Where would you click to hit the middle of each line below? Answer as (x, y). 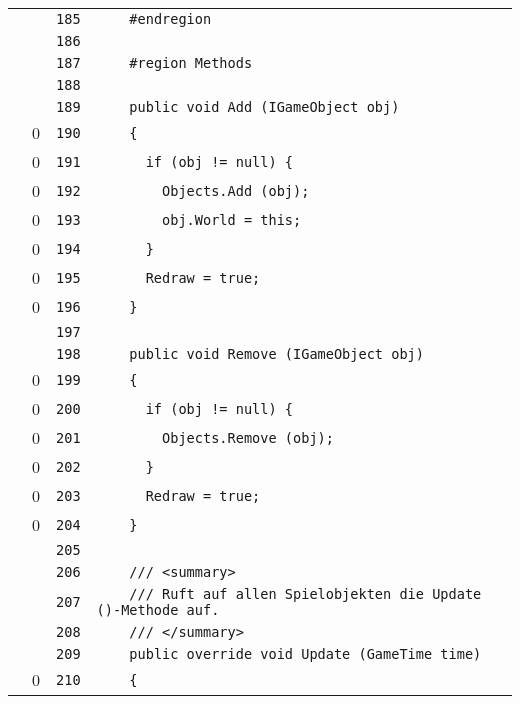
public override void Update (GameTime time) (305, 654)
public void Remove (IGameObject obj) (276, 354)
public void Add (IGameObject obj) (264, 107)
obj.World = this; (232, 219)
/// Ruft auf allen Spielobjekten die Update (305, 594)
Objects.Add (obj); (236, 190)
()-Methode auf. (158, 610)
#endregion (170, 19)
